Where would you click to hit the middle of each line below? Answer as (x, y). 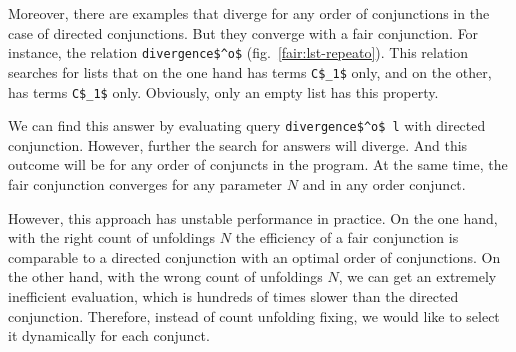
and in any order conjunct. (384, 184)
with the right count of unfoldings (112, 237)
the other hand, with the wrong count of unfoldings (165, 276)
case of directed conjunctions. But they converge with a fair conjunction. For (243, 32)
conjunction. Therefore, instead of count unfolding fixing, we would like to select (254, 315)
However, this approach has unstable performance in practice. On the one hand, (253, 217)
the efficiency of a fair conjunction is (347, 237)
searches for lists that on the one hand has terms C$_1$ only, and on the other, (250, 71)
